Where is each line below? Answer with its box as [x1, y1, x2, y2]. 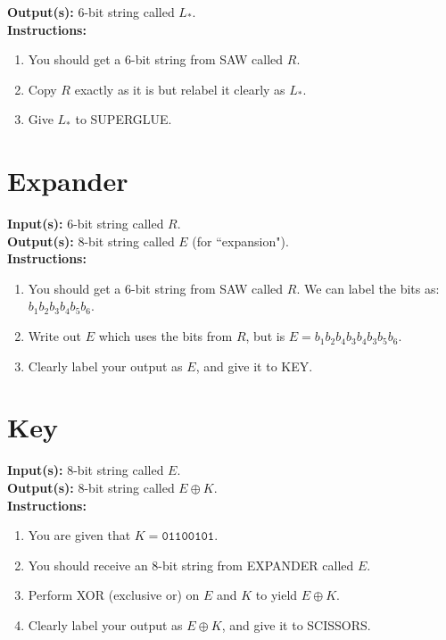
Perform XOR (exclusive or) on [28, 586, 200, 604]
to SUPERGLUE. [75, 110, 172, 129]
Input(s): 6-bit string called [7, 214, 164, 233]
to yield [255, 586, 298, 604]
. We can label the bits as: [296, 278, 440, 297]
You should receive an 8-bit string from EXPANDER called [28, 555, 354, 574]
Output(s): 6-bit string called [7, 3, 175, 21]
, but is [245, 327, 285, 345]
